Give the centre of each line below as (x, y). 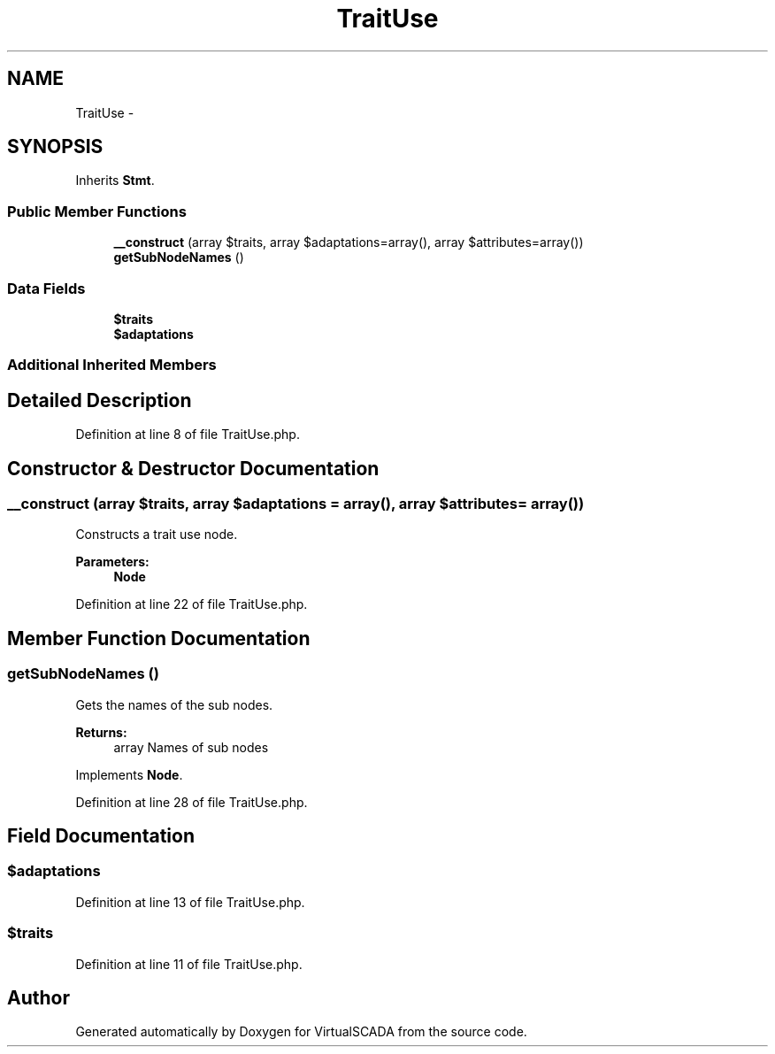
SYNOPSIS (55, 147)
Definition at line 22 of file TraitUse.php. (192, 604)
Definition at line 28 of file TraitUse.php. (192, 802)
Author (38, 997)
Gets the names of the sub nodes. (174, 704)
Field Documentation (101, 836)
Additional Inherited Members (112, 365)
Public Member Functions (97, 211)
